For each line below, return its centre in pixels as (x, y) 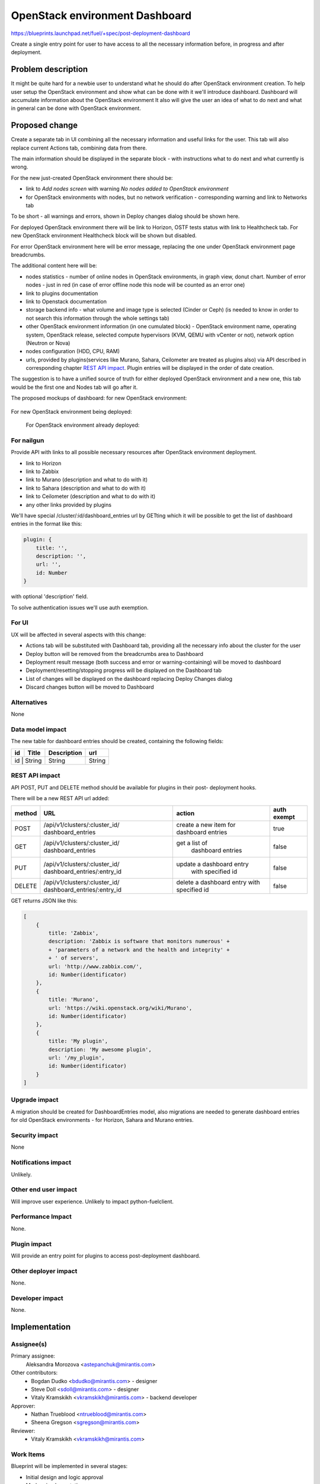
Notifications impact (41, 1162)
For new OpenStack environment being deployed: (72, 411)
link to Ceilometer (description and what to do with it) (91, 496)
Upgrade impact (35, 1100)
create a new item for (206, 825)
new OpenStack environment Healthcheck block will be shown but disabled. (104, 236)
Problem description (49, 69)
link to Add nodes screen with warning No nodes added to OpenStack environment (127, 189)
